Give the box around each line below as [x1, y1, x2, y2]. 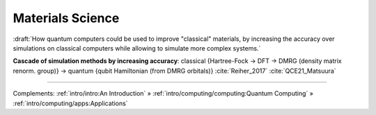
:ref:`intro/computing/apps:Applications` [13, 99, 128, 107]
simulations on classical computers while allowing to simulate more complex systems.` [13, 44, 261, 52]
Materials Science [13, 10, 120, 26]
